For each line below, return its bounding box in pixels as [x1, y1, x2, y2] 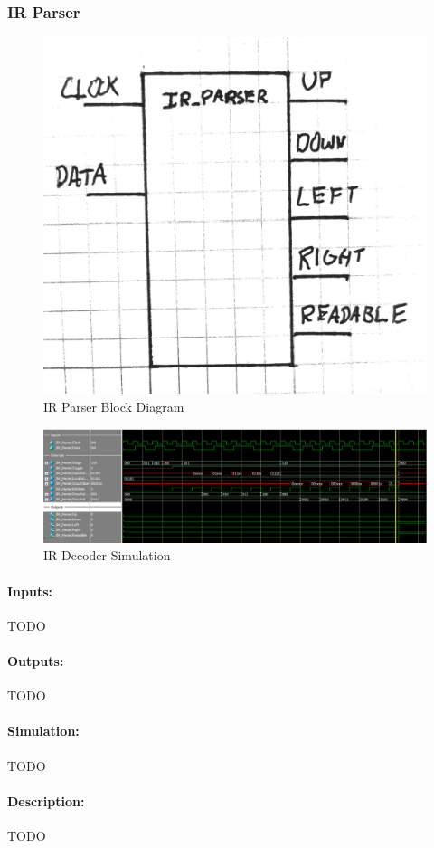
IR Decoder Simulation [43, 546, 171, 565]
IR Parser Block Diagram [43, 397, 184, 415]
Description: [7, 791, 85, 810]
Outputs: [7, 652, 64, 671]
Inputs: [7, 581, 53, 600]
